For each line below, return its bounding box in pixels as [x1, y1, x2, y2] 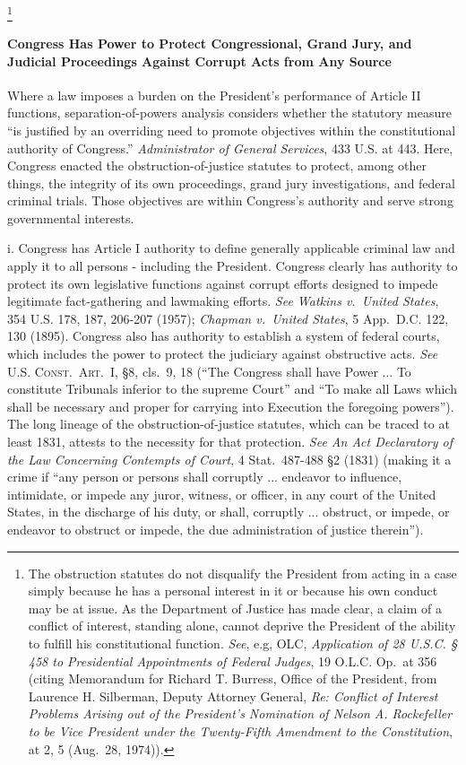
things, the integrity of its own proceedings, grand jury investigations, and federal [7, 173, 455, 192]
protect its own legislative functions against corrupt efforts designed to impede [7, 274, 438, 292]
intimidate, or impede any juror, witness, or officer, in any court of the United [7, 484, 436, 503]
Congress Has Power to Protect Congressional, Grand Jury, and [7, 33, 412, 52]
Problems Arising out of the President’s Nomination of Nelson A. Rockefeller [28, 704, 453, 723]
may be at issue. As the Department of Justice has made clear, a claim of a [28, 598, 443, 617]
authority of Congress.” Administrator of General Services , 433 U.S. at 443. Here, [7, 138, 453, 157]
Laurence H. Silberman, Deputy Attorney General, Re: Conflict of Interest [28, 686, 438, 705]
